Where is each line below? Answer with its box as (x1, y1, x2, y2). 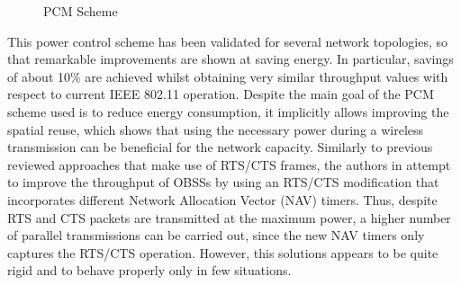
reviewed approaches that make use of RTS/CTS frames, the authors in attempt (7, 155, 451, 174)
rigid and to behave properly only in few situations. (7, 261, 292, 280)
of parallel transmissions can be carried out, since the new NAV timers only (7, 226, 425, 245)
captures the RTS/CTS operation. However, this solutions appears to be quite (7, 243, 438, 262)
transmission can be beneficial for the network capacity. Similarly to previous (7, 138, 433, 156)
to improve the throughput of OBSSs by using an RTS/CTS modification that (7, 173, 439, 191)
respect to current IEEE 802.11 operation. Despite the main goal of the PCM (7, 85, 434, 103)
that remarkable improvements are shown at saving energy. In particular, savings (7, 49, 454, 68)
